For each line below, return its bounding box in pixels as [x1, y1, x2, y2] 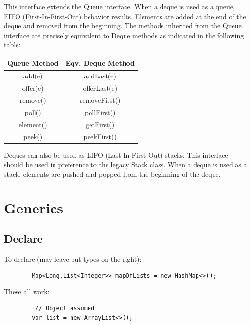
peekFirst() [83, 131, 117, 141]
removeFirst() [79, 95, 121, 105]
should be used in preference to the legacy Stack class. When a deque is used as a [4, 159, 247, 170]
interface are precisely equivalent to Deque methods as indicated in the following [4, 30, 244, 40]
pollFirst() [85, 107, 116, 117]
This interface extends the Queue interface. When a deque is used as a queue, [4, 1, 235, 11]
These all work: [4, 287, 50, 297]
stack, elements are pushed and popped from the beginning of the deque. [4, 169, 221, 179]
